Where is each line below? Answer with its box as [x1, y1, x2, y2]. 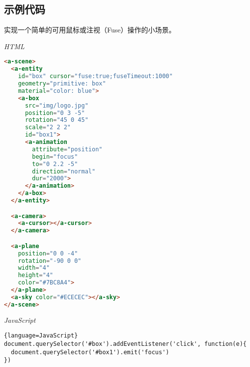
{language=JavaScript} [4, 332, 78, 339]
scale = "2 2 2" [25, 124, 71, 131]
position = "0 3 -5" [25, 109, 85, 116]
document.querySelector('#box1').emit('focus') [11, 348, 169, 356]
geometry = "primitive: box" [18, 80, 106, 87]
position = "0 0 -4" [18, 250, 78, 257]
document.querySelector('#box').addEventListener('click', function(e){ [4, 340, 247, 347]
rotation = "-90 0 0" [18, 257, 82, 264]
